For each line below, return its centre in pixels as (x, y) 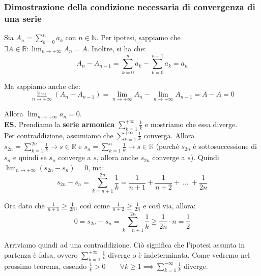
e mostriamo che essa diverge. (191, 124)
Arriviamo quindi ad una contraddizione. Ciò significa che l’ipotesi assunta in (124, 245)
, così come (93, 206)
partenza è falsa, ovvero (41, 254)
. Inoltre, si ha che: (117, 48)
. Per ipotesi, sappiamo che (138, 37)
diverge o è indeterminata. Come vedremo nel (179, 254)
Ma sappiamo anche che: (42, 86)
